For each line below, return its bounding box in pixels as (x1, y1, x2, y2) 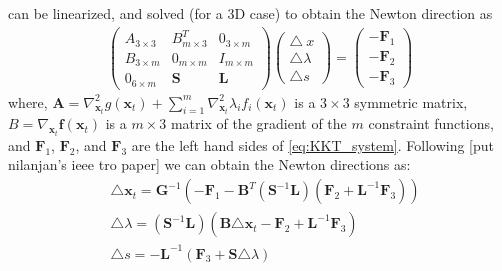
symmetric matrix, (354, 91, 468, 112)
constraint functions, (368, 113, 494, 134)
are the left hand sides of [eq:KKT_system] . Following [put (131, 134, 494, 155)
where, (8, 91, 48, 112)
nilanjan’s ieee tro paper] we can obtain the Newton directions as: (8, 154, 411, 175)
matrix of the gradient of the (170, 113, 347, 134)
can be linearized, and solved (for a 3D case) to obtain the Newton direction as (8, 3, 493, 23)
